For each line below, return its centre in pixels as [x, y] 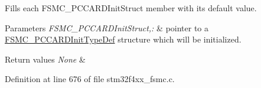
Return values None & [45, 59]
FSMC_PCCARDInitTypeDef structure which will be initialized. [123, 39]
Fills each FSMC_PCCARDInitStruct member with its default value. [131, 8]
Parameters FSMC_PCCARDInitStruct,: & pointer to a [107, 27]
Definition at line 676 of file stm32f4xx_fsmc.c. [90, 79]
